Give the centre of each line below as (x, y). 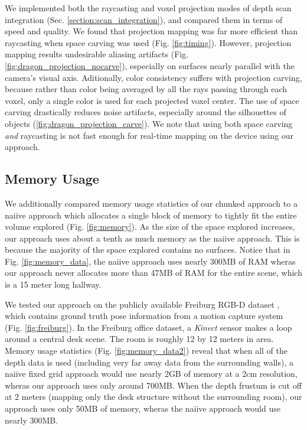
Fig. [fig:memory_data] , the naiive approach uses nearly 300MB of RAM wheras (150, 261)
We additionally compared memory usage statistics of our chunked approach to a (151, 203)
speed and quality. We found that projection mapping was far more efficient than (151, 31)
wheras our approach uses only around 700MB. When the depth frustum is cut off (153, 385)
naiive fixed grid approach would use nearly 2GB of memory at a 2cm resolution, (151, 374)
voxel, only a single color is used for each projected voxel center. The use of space (152, 100)
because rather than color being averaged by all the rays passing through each (146, 89)
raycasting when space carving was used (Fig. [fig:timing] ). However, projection (148, 42)
